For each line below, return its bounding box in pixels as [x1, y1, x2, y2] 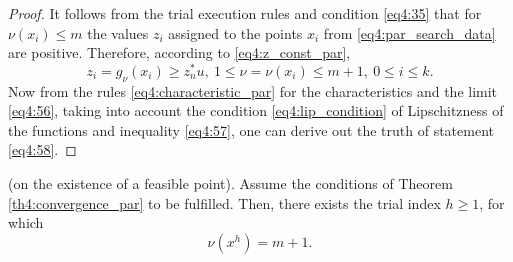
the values [87, 22, 149, 43]
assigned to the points [168, 22, 303, 43]
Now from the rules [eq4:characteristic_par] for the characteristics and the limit [8, 80, 498, 101]
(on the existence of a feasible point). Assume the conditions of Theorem [8, 173, 453, 194]
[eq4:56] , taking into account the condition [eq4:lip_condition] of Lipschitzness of [8, 100, 504, 121]
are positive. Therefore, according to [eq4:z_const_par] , [8, 42, 351, 63]
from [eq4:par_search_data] [323, 22, 496, 43]
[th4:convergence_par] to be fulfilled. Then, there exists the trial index [8, 192, 441, 213]
